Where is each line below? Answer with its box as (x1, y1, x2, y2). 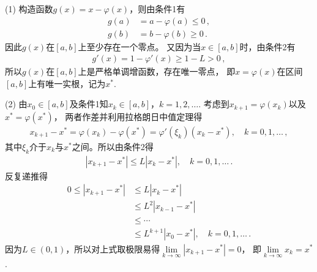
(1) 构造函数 (5, 2, 53, 15)
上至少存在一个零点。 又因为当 (78, 40, 201, 53)
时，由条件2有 (239, 40, 296, 53)
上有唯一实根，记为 (28, 77, 106, 89)
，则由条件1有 (129, 2, 185, 15)
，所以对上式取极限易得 (65, 242, 160, 255)
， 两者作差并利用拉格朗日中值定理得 (53, 110, 203, 123)
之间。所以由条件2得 (72, 140, 154, 153)
